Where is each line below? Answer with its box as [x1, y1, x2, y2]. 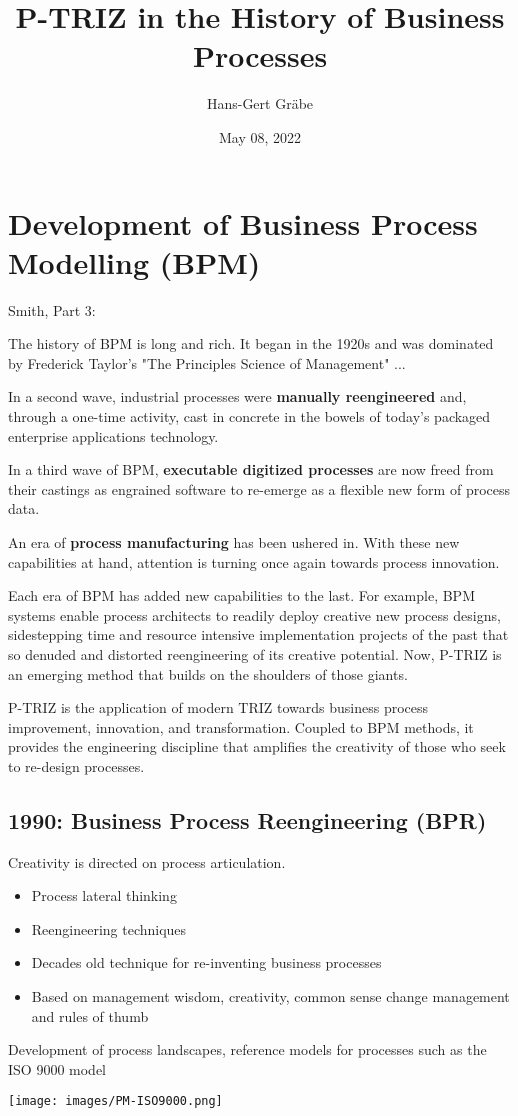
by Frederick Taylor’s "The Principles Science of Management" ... [8, 352, 406, 373]
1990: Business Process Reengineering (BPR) [8, 804, 487, 835]
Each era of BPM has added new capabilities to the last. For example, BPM [8, 585, 475, 606]
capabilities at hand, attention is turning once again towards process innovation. [8, 551, 500, 572]
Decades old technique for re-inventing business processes [31, 952, 382, 973]
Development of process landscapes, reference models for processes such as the [8, 1039, 487, 1060]
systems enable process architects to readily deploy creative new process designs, [8, 604, 501, 625]
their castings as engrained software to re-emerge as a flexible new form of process [8, 478, 511, 499]
